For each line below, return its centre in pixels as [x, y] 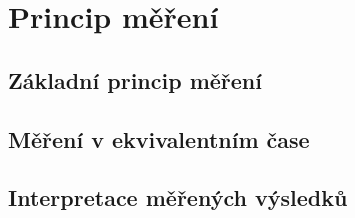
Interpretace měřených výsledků [178, 197]
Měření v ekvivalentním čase [159, 138]
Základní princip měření [135, 79]
